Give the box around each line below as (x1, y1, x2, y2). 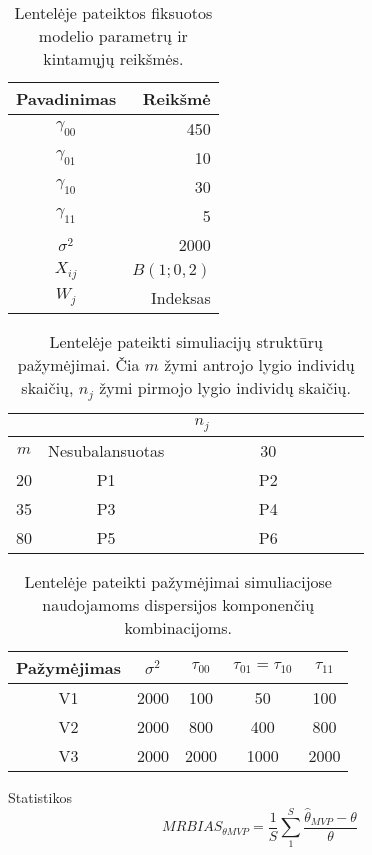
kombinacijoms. (124, 615, 233, 639)
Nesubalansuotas (48, 438, 165, 462)
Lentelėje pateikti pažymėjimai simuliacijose (24, 569, 332, 593)
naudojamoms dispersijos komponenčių (42, 592, 315, 616)
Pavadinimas (16, 87, 117, 110)
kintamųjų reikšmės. (43, 47, 184, 70)
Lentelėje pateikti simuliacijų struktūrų (49, 329, 323, 353)
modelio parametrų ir (38, 24, 188, 47)
